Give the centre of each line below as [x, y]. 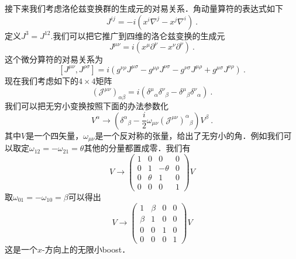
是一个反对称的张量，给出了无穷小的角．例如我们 [189, 135]
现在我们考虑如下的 [42, 80]
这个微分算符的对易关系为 [54, 59]
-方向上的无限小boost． [86, 249]
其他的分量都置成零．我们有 [137, 148]
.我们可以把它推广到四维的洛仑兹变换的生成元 [138, 35]
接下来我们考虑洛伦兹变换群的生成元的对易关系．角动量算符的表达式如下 [144, 8]
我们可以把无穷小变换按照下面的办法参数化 [87, 106]
